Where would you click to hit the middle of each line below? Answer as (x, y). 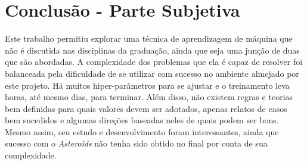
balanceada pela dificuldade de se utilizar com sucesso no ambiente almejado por (152, 73)
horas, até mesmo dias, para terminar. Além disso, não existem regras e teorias (149, 97)
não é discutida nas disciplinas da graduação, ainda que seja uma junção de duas (152, 50)
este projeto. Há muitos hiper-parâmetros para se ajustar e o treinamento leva (147, 85)
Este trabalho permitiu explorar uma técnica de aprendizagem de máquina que (149, 38)
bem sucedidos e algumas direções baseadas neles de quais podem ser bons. (142, 120)
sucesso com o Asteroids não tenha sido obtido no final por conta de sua (136, 143)
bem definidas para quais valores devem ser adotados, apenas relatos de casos (146, 108)
